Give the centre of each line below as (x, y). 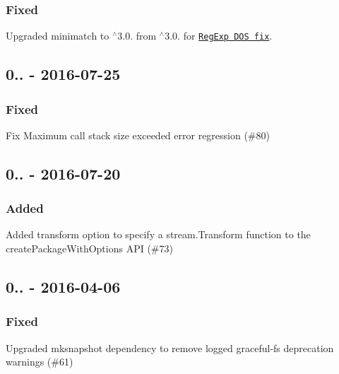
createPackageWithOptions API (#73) (89, 249)
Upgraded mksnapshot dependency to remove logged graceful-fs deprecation (170, 347)
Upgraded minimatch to (58, 36)
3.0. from (137, 36)
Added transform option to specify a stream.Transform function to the (158, 234)
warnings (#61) (40, 362)
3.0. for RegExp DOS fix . (219, 36)
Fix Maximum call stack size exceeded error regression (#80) (138, 135)
